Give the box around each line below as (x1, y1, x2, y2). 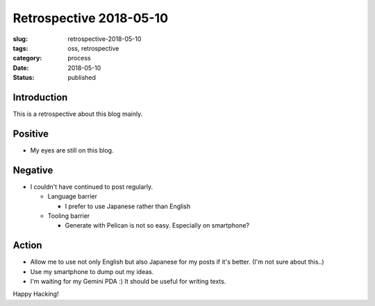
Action (12, 239, 42, 251)
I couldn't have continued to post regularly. (30, 182, 153, 191)
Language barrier (47, 192, 97, 201)
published (67, 74, 97, 82)
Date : (12, 63, 29, 72)
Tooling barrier (47, 212, 90, 220)
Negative (12, 164, 53, 176)
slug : (12, 35, 28, 43)
